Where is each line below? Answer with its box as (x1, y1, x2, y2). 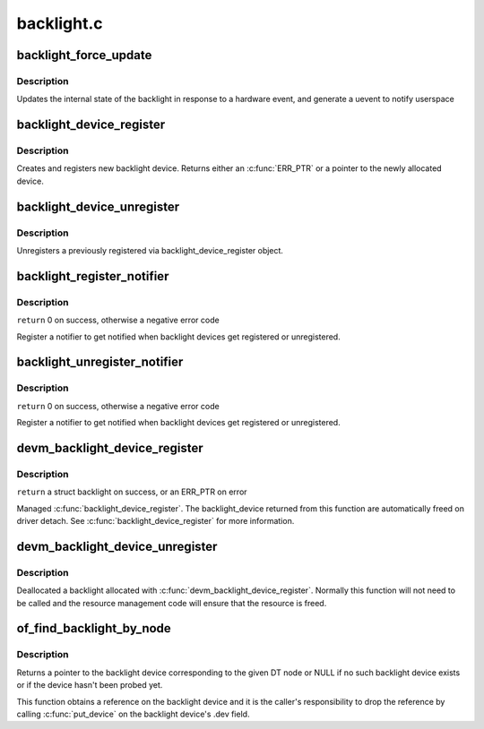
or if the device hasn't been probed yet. (16, 680, 163, 690)
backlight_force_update (16, 47, 152, 63)
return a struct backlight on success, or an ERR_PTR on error (16, 486, 247, 497)
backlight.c (16, 13, 103, 33)
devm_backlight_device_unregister (16, 538, 218, 554)
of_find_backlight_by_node (16, 621, 172, 636)
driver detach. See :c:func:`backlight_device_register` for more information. (16, 516, 295, 527)
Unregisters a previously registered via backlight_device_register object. (16, 245, 284, 256)
